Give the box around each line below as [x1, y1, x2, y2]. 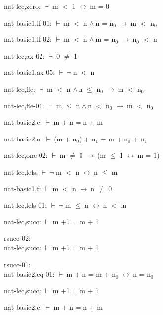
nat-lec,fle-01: [4, 100, 44, 110]
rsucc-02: [4, 233, 31, 243]
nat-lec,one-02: [4, 150, 48, 160]
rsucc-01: [4, 259, 31, 269]
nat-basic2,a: [4, 133, 42, 143]
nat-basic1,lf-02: [4, 34, 52, 44]
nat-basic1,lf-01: [4, 17, 52, 28]
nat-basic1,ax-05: [4, 67, 55, 77]
